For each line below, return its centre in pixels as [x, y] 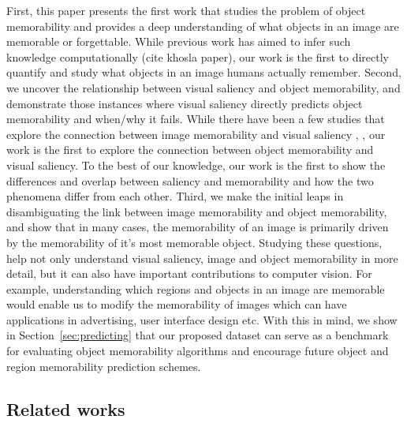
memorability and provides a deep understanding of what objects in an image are [203, 26]
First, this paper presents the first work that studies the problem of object [186, 10]
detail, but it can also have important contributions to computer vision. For [189, 273]
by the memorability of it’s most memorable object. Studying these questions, [194, 242]
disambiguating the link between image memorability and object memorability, [197, 211]
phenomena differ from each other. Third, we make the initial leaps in [175, 196]
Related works [66, 408]
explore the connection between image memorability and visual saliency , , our [196, 134]
